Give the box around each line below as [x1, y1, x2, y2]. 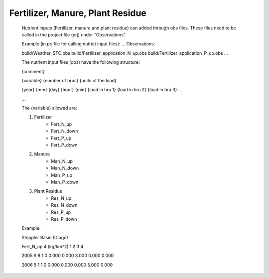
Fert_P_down [51, 142, 78, 148]
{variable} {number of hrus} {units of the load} [21, 77, 117, 83]
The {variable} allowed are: [21, 105, 77, 111]
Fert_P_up [51, 135, 72, 141]
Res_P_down [51, 216, 77, 222]
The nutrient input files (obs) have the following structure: [21, 59, 140, 65]
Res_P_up [51, 209, 71, 215]
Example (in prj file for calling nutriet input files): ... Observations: [21, 41, 155, 47]
